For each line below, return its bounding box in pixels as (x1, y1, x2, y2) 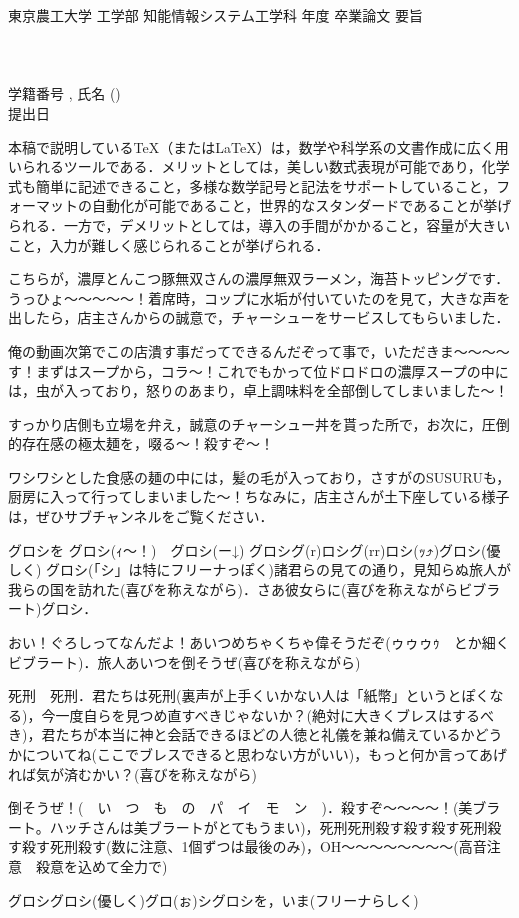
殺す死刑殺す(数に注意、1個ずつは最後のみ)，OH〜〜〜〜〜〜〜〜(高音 (21, 836, 487, 857)
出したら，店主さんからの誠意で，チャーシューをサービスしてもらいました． (8, 307, 510, 328)
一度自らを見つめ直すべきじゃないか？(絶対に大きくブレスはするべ (55, 704, 494, 725)
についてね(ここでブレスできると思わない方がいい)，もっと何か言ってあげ (21, 744, 508, 764)
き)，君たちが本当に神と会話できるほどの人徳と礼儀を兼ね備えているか (8, 724, 475, 745)
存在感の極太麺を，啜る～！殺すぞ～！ (21, 433, 274, 454)
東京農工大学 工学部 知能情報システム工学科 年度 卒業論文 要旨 (8, 5, 423, 25)
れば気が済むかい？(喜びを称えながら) (8, 763, 257, 784)
